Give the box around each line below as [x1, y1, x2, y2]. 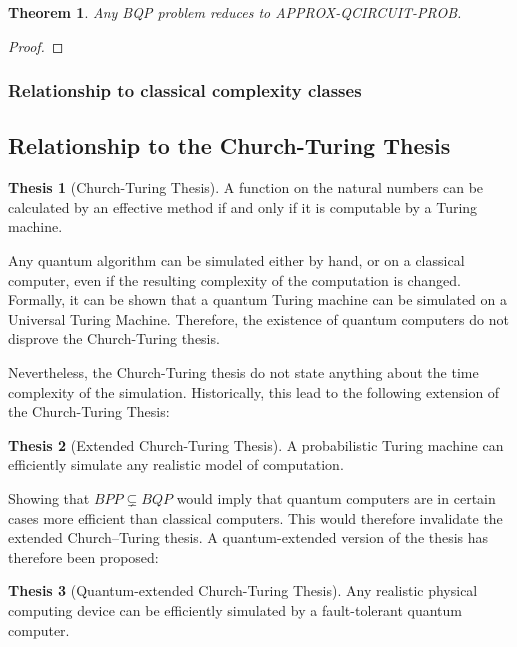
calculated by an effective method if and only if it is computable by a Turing [8, 196, 478, 217]
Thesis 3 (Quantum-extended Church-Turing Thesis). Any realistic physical [8, 580, 478, 601]
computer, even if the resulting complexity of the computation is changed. [8, 269, 461, 290]
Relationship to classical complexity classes [8, 78, 362, 103]
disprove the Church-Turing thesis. [8, 328, 220, 349]
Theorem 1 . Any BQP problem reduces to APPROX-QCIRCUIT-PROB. [8, 2, 462, 22]
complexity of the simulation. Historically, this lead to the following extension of [8, 381, 500, 402]
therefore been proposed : [8, 546, 159, 567]
